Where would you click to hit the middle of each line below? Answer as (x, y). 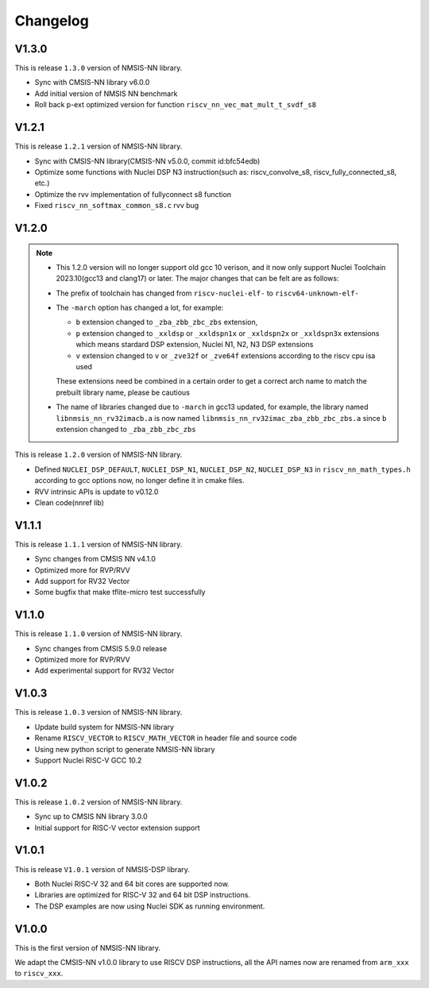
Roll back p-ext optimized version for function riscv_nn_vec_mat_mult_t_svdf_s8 (176, 105)
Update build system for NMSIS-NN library (104, 727)
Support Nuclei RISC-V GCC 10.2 (88, 760)
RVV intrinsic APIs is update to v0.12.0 (97, 492)
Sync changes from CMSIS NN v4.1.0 (95, 559)
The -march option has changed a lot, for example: (140, 308)
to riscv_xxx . (39, 974)
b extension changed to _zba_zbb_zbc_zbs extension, (167, 322)
